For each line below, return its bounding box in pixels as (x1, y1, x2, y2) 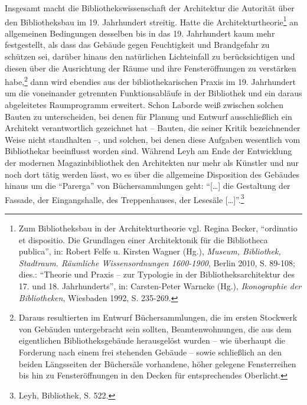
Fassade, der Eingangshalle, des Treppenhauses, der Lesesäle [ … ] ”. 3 (5, 191, 244, 205)
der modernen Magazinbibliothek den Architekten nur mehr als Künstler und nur (5, 156, 299, 169)
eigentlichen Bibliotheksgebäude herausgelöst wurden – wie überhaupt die (18, 334, 286, 347)
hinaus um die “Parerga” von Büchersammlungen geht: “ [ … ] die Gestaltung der (5, 179, 290, 192)
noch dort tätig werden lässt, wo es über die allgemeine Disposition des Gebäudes (5, 168, 300, 180)
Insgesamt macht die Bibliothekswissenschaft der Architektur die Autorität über (5, 2, 295, 14)
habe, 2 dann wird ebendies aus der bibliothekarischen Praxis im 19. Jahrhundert (5, 74, 296, 87)
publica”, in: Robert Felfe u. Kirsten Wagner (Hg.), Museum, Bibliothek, (18, 245, 281, 257)
